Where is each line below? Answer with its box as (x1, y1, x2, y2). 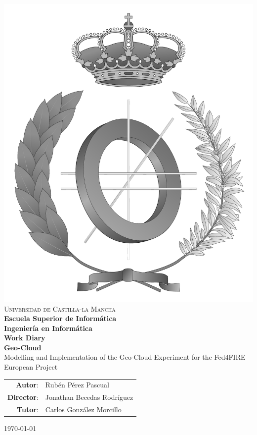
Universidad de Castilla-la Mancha (4, 303, 116, 314)
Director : (7, 392, 39, 402)
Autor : (16, 380, 39, 390)
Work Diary (4, 332, 45, 343)
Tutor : (17, 404, 39, 415)
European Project (4, 362, 58, 372)
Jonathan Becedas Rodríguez (45, 392, 133, 402)
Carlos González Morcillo (45, 404, 122, 415)
